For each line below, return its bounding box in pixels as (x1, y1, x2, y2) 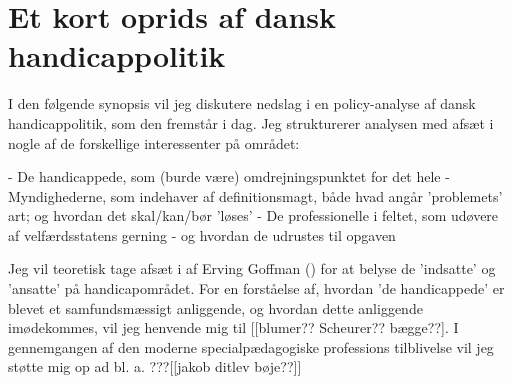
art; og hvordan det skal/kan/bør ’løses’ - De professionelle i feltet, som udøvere (8, 205, 499, 226)
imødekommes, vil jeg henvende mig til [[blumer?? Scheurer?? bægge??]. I (8, 317, 459, 338)
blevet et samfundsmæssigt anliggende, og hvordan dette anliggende (8, 297, 423, 318)
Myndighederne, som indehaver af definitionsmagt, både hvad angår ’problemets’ (8, 185, 503, 206)
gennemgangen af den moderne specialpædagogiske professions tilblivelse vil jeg (8, 336, 494, 357)
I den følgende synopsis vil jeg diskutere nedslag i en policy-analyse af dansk (8, 93, 476, 114)
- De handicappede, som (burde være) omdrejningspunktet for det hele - (8, 166, 450, 187)
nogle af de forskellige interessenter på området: (8, 132, 300, 153)
